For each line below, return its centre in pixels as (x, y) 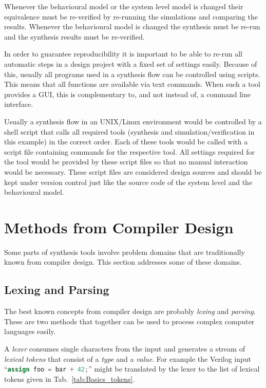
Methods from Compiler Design (119, 227)
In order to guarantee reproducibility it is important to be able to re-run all (123, 54)
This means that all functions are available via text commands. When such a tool (132, 84)
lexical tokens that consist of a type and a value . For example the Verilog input (128, 358)
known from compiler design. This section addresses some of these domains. (123, 262)
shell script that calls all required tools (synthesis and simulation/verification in (129, 131)
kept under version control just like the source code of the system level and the (128, 182)
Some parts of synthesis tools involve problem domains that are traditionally (125, 252)
